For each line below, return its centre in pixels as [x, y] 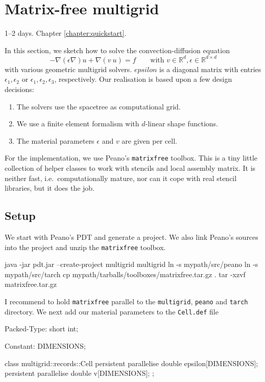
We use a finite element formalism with [78, 123]
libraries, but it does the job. [50, 188]
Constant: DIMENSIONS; [45, 345]
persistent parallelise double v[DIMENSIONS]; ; [79, 373]
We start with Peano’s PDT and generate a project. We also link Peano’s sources [131, 237]
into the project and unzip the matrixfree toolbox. [85, 247]
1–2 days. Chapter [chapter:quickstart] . [66, 33]
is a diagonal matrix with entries [210, 69]
